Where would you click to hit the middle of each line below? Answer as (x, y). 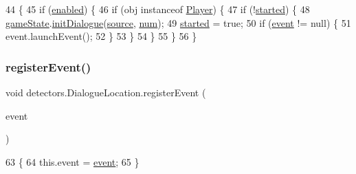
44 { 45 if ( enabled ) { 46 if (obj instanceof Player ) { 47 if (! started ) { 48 (158, 9)
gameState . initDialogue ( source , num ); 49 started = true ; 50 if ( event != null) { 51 (178, 22)
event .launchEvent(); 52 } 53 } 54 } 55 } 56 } (101, 36)
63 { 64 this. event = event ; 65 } (73, 161)
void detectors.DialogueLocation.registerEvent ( (106, 92)
